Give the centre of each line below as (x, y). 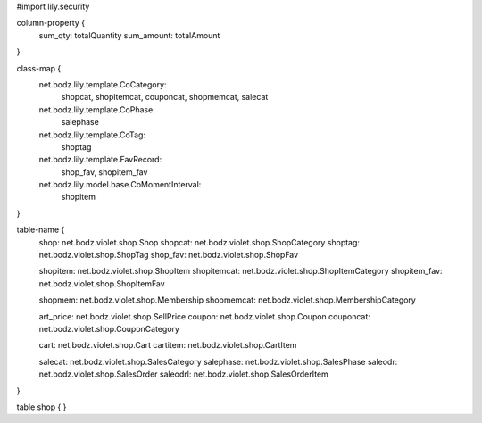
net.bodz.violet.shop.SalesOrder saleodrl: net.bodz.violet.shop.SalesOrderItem (184, 374)
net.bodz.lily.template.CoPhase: (97, 109)
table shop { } (42, 407)
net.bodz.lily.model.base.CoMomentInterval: (120, 185)
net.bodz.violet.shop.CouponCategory (109, 328)
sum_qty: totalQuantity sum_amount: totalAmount (129, 35)
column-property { (50, 23)
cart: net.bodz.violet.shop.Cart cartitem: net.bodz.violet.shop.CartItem (168, 345)
